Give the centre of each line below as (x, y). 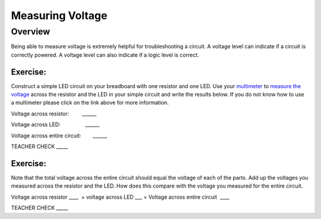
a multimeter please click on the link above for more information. (90, 103)
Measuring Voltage (59, 15)
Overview (31, 32)
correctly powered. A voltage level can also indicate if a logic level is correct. (105, 55)
